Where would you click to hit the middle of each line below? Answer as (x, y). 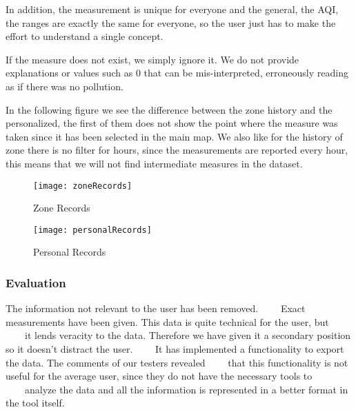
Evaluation (36, 282)
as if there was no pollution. (65, 86)
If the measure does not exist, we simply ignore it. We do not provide (152, 59)
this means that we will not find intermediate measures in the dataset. (154, 163)
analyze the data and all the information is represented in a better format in (186, 389)
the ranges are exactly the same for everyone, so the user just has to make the (171, 22)
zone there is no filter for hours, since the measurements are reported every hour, (177, 150)
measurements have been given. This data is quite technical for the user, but (167, 321)
